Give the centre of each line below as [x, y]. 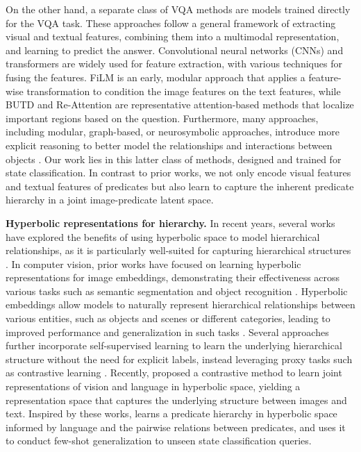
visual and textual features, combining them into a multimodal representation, [173, 36]
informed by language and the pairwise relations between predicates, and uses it [176, 427]
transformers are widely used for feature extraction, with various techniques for [174, 64]
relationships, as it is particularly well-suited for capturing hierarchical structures [178, 250]
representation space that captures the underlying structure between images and [176, 400]
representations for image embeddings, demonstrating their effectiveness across [173, 277]
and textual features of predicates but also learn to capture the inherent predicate [180, 186]
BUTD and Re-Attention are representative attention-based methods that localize [180, 104]
